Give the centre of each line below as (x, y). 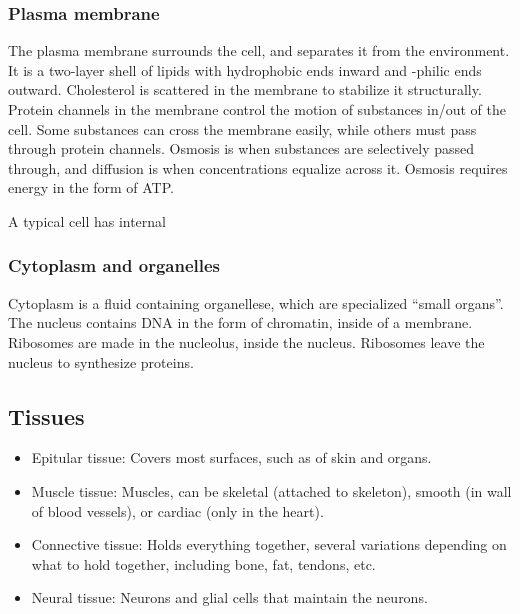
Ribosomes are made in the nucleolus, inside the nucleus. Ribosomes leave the (246, 341)
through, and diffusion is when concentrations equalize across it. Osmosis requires (258, 167)
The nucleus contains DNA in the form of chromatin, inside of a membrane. (240, 322)
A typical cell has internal (87, 220)
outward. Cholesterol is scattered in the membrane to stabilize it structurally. (245, 89)
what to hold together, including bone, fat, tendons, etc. (203, 563)
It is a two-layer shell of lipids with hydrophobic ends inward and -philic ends (245, 69)
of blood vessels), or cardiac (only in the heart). (177, 510)
